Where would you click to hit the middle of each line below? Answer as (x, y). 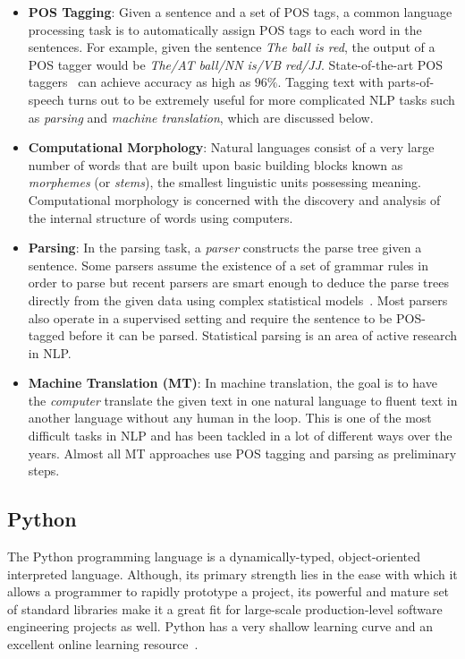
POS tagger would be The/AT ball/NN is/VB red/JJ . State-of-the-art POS (235, 64)
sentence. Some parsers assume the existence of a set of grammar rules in (228, 265)
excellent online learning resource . (103, 644)
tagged (46, 335)
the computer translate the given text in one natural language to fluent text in (243, 400)
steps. (44, 471)
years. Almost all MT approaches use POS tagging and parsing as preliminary (242, 453)
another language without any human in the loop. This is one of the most (230, 418)
